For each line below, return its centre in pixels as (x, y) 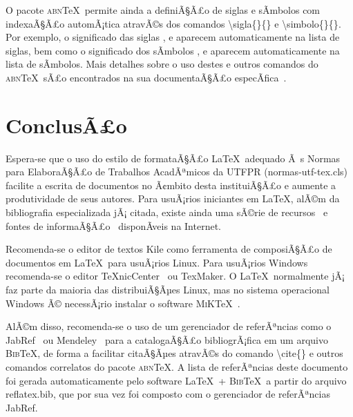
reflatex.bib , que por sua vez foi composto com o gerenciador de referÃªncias (168, 394)
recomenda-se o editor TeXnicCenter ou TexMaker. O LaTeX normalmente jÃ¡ (175, 276)
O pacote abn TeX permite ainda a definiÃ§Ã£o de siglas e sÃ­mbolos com (163, 10)
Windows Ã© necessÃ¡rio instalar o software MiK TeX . (123, 303)
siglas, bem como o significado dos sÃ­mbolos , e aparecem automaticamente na (173, 50)
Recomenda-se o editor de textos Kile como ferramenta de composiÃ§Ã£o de (169, 249)
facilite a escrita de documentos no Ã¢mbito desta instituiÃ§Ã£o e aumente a (171, 185)
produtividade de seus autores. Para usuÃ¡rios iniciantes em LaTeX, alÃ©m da (173, 198)
